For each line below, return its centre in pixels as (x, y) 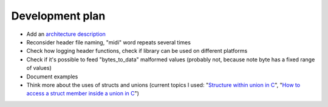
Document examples (52, 77)
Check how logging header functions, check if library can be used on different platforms (137, 51)
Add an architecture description (66, 34)
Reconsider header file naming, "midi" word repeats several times (109, 42)
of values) (39, 68)
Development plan (58, 16)
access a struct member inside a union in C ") (83, 94)
